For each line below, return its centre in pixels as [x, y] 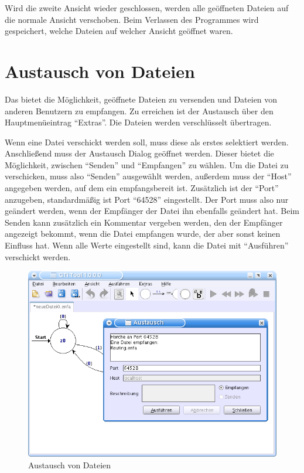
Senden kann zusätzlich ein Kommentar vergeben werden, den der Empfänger [144, 222]
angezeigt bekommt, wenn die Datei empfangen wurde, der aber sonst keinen [143, 234]
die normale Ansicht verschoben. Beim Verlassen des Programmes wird [132, 19]
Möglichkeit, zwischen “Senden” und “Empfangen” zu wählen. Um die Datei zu [147, 164]
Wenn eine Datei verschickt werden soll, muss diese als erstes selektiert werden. [147, 142]
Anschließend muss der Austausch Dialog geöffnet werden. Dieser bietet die [139, 153]
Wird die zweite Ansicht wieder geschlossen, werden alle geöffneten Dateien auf [147, 8]
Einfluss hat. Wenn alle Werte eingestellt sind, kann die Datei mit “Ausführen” [147, 245]
